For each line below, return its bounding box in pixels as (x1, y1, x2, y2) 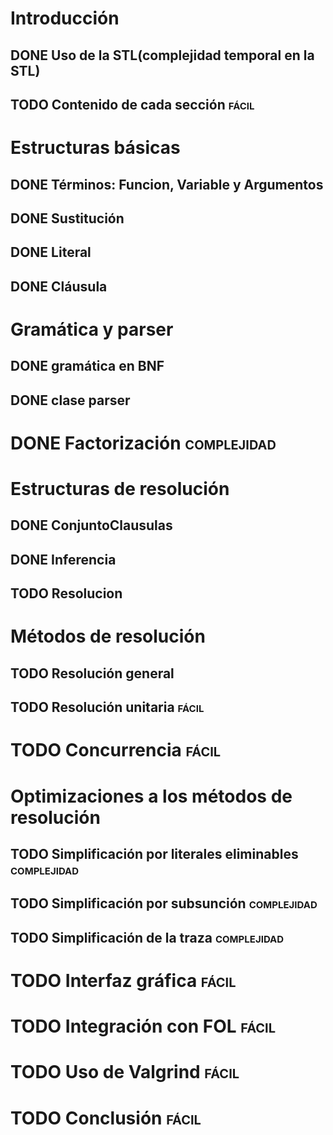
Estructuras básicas (10, 137, 181, 159)
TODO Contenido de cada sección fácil (10, 96, 255, 113)
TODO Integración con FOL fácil (10, 1015, 276, 1038)
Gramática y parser (10, 318, 174, 341)
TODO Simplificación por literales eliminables (10, 845, 299, 862)
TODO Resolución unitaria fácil (10, 699, 205, 716)
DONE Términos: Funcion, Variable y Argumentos (10, 176, 324, 193)
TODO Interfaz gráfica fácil (10, 969, 237, 992)
